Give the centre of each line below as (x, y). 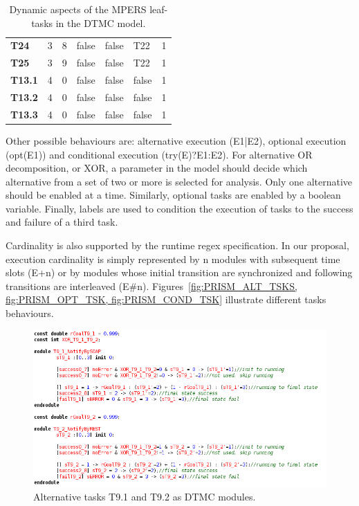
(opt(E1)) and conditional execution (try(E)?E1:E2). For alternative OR (159, 154)
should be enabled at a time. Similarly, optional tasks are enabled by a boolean (173, 195)
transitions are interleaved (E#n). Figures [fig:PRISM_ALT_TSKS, (151, 286)
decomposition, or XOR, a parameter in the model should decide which (157, 168)
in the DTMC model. (101, 22)
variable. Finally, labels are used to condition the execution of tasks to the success (179, 208)
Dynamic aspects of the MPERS (78, 9)
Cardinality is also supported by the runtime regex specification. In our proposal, (177, 245)
